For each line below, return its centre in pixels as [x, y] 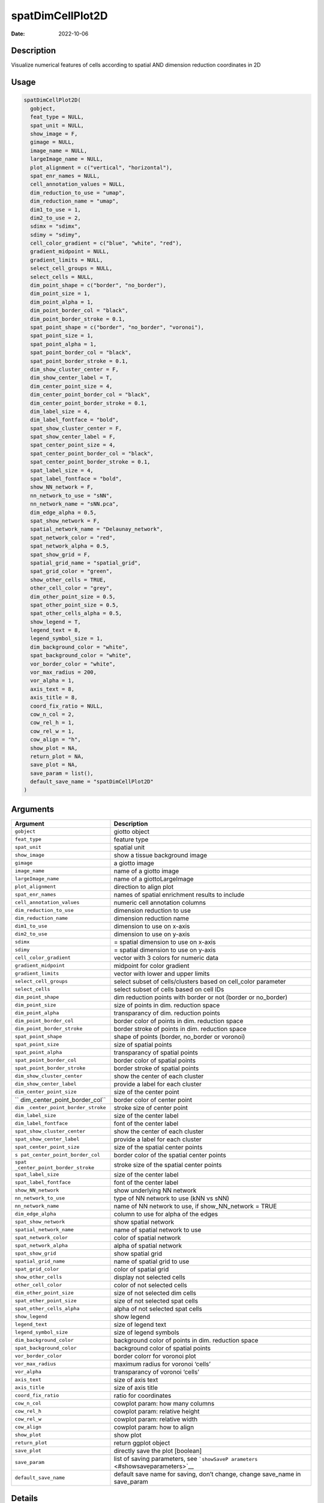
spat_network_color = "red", [73, 537]
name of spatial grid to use [151, 1261]
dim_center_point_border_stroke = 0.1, [89, 403]
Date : [18, 34]
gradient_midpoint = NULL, [70, 252]
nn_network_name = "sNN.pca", [75, 504]
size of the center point [146, 1092]
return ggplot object [142, 1443]
